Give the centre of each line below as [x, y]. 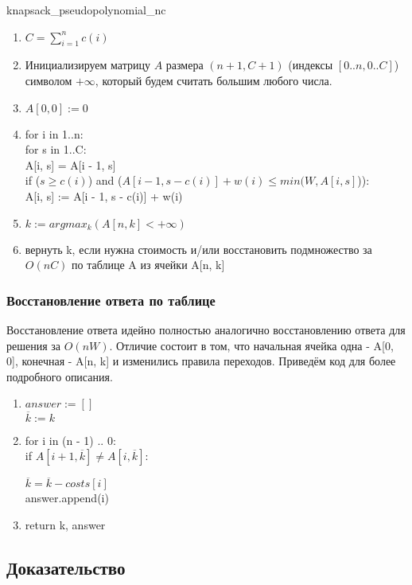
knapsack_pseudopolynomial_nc [86, 10]
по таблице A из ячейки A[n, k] [148, 265]
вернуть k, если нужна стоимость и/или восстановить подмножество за [198, 249]
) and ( [105, 180]
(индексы [311, 65]
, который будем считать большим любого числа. [214, 80]
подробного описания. [60, 376]
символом [49, 80]
